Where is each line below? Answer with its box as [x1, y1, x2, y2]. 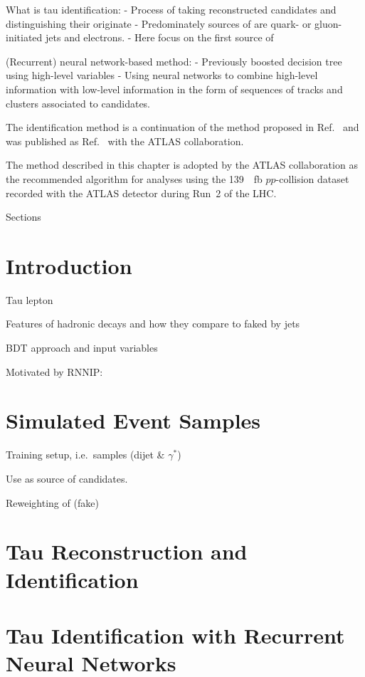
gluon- [314, 16, 342, 31]
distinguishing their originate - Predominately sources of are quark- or [6, 16, 312, 31]
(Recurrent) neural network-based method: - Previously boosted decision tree [6, 53, 342, 68]
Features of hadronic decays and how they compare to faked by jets [6, 316, 300, 331]
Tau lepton [6, 292, 53, 307]
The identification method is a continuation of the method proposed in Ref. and [6, 120, 359, 135]
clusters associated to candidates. [6, 95, 151, 110]
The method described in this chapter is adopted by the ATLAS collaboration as [6, 157, 358, 172]
